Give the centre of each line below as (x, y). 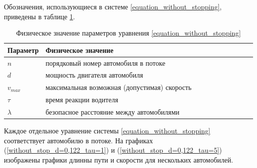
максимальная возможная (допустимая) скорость (119, 87)
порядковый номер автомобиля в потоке (106, 63)
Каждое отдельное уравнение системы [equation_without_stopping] (107, 131)
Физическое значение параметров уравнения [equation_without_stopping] (128, 33)
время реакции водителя (82, 100)
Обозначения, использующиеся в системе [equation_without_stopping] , (113, 6)
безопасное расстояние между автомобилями (113, 112)
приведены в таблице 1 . (40, 16)
